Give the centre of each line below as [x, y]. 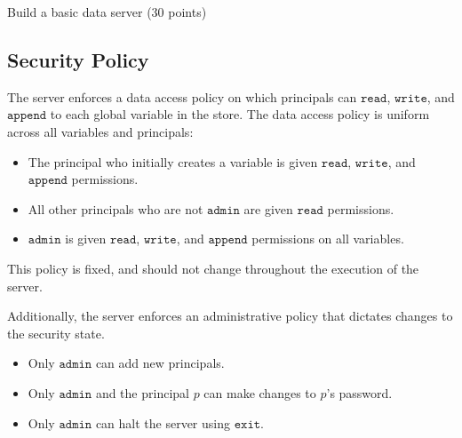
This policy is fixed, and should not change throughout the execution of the [213, 268]
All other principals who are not [115, 208]
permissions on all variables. [328, 239]
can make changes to [260, 392]
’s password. [359, 392]
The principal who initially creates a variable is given [173, 161]
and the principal [142, 392]
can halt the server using [163, 422]
